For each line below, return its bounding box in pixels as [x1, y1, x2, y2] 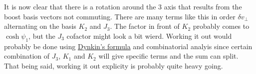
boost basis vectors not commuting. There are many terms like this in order [4, 11, 236, 21]
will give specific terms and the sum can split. [98, 51, 239, 61]
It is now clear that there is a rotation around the [4, 1, 156, 11]
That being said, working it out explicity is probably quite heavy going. [4, 60, 223, 71]
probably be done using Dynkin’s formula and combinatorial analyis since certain [4, 41, 253, 51]
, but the [28, 30, 55, 41]
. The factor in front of [110, 21, 180, 31]
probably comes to [193, 21, 250, 31]
